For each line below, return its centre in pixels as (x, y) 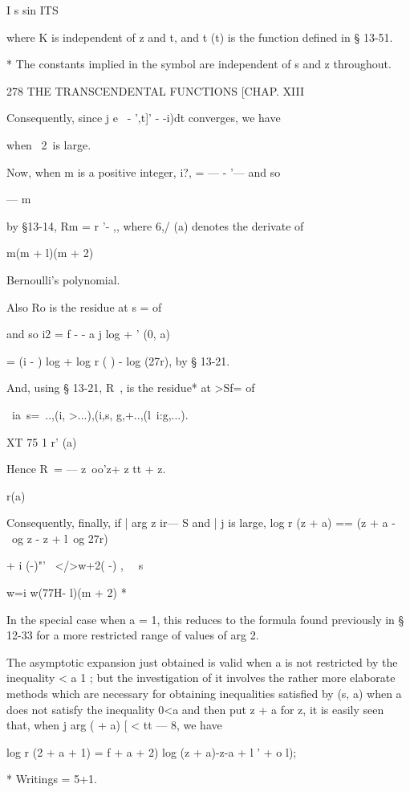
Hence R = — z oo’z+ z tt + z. (86, 469)
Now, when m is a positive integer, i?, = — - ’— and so (144, 171)
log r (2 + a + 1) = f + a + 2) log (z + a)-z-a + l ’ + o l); (152, 751)
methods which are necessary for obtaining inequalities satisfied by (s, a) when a (204, 694)
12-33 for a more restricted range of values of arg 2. (133, 635)
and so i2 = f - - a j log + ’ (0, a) (88, 334)
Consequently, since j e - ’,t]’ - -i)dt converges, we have (144, 118)
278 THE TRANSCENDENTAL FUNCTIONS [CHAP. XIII (156, 90)
